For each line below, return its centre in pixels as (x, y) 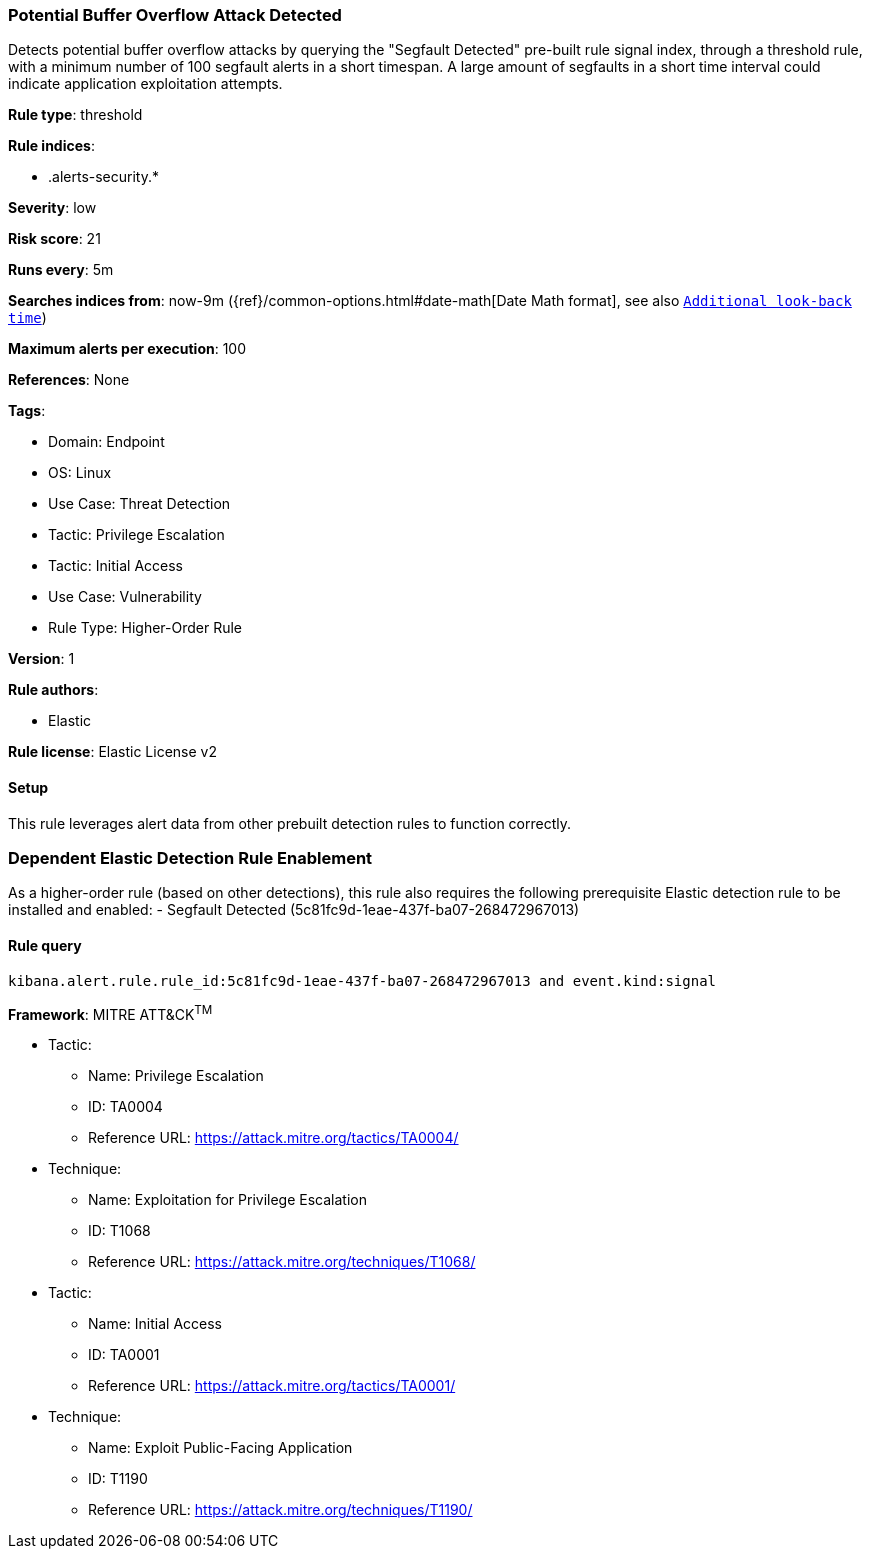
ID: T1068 (119, 1231)
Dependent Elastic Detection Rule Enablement (190, 857)
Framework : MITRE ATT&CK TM (110, 1012)
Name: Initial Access (155, 1324)
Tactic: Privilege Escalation (136, 535)
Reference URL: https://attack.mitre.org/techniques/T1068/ (282, 1262)
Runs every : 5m (61, 270)
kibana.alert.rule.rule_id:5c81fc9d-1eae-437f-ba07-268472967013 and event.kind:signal (362, 980)
